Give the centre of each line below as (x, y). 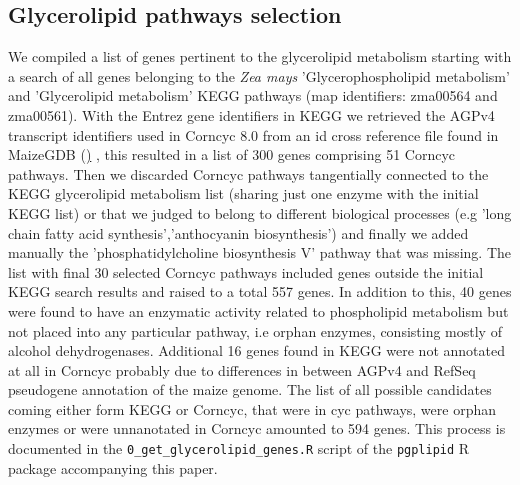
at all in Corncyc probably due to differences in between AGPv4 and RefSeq (242, 369)
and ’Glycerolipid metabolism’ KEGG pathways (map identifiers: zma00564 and (253, 95)
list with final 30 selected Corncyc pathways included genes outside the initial (246, 271)
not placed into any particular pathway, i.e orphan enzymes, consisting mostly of (255, 330)
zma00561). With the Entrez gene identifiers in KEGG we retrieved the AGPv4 (251, 114)
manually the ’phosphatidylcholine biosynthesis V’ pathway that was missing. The (260, 252)
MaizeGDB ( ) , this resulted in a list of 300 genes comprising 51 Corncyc (232, 154)
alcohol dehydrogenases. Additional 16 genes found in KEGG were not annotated (256, 350)
